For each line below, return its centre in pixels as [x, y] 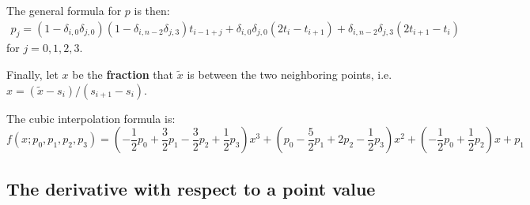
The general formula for [64, 10]
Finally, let [32, 75]
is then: [152, 10]
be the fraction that [123, 75]
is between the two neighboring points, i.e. [290, 75]
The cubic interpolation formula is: [91, 118]
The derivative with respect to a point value [191, 188]
